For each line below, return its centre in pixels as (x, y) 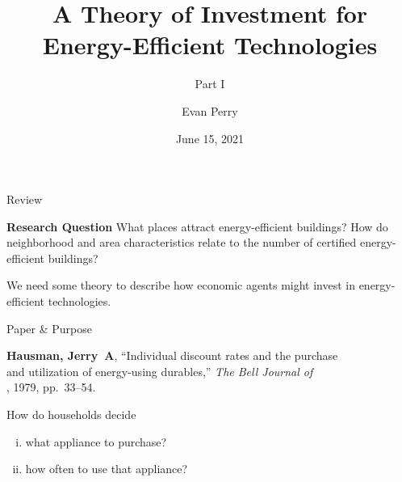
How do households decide (71, 414)
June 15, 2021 (210, 138)
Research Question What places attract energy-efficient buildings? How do (197, 226)
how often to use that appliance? (107, 469)
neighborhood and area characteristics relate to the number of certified (182, 242)
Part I (210, 84)
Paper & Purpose (49, 328)
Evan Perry (210, 110)
